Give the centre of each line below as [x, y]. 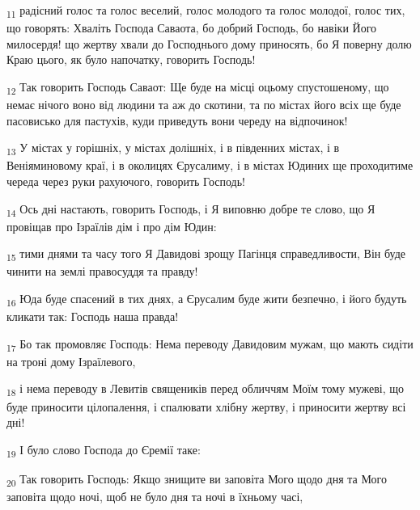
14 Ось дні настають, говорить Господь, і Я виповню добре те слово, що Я [191, 209]
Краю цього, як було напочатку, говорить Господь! [131, 59]
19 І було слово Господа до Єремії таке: [104, 450]
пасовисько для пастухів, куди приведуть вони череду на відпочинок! [177, 120]
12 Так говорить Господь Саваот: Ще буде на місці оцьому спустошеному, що [198, 87]
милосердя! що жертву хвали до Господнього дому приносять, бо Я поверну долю [209, 43]
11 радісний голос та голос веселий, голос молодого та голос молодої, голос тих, [206, 11]
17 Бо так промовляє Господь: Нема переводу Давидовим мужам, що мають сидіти [210, 344]
